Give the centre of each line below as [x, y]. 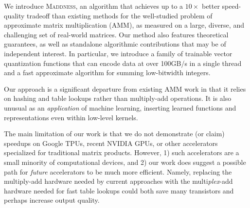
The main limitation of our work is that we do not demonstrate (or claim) [114, 134]
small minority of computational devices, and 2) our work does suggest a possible [125, 162]
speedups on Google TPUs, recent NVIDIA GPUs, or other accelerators [111, 143]
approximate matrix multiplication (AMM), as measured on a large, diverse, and [124, 25]
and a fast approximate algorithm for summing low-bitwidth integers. [107, 72]
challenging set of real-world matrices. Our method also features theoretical [116, 34]
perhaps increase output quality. [52, 200]
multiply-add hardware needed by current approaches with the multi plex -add [118, 181]
